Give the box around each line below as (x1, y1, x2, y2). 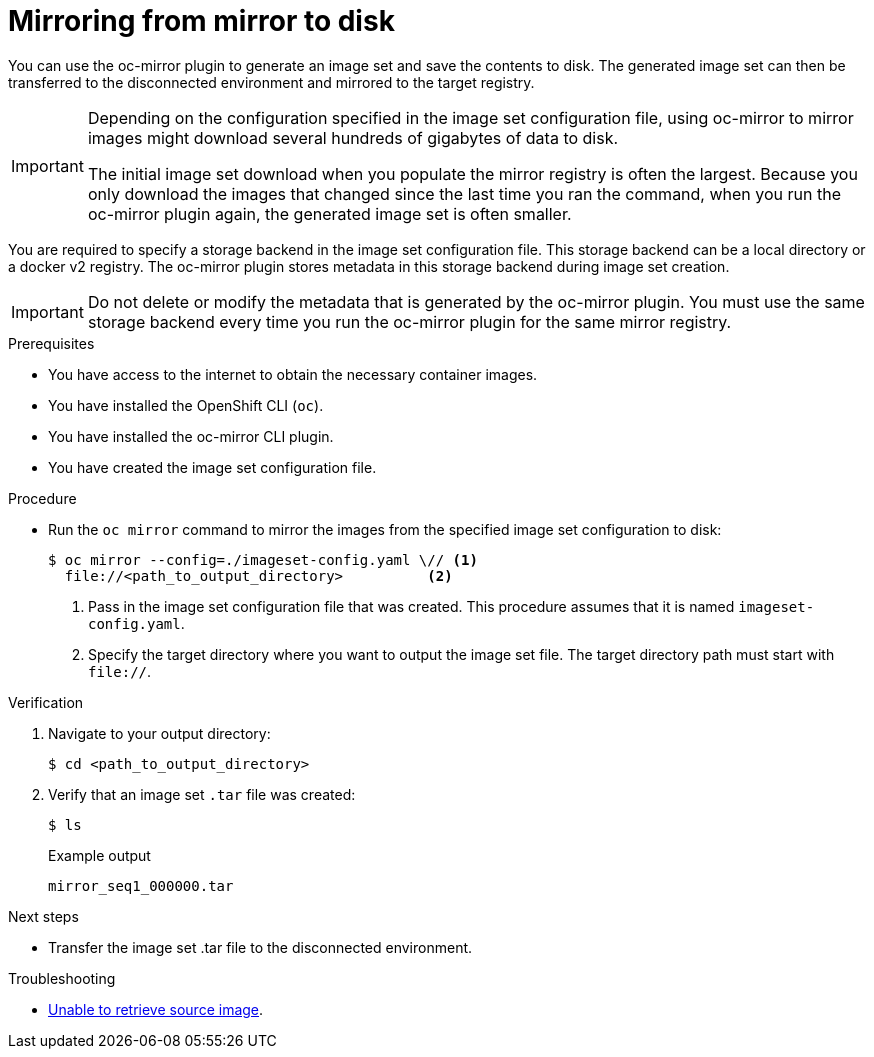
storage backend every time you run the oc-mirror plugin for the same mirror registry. (87, 311, 732, 332)
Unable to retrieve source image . (48, 1000, 264, 1018)
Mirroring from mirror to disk (8, 4, 395, 38)
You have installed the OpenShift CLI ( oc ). (48, 396, 324, 414)
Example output (48, 846, 151, 864)
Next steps (8, 907, 79, 925)
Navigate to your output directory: (48, 724, 271, 742)
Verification (8, 693, 84, 711)
